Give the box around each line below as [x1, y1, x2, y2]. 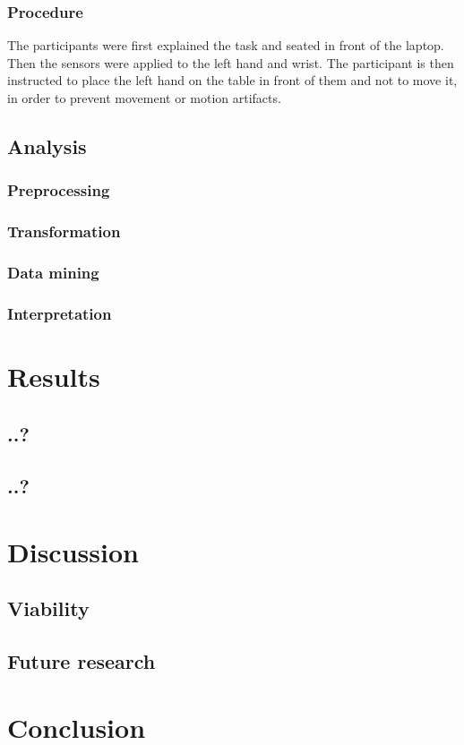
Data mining [7, 261, 99, 283]
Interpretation [7, 302, 112, 324]
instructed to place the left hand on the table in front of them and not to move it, [7, 71, 458, 90]
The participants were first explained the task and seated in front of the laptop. [7, 36, 444, 55]
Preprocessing [7, 179, 110, 201]
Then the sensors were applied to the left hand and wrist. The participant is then [7, 53, 454, 72]
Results [7, 357, 100, 394]
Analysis [7, 132, 87, 159]
